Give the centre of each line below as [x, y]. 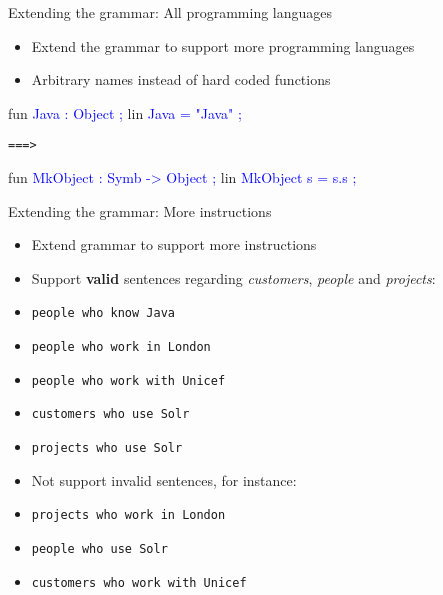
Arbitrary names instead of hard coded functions [181, 79]
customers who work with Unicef [139, 582]
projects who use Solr [107, 448]
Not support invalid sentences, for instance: [164, 479]
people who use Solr [99, 548]
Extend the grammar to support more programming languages [223, 45]
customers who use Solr [110, 414]
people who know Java [103, 313]
